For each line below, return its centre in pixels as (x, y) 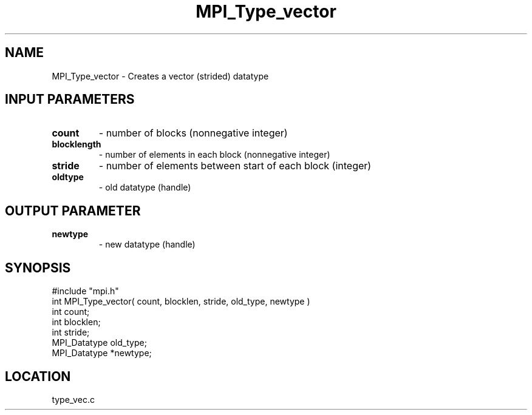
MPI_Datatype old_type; (99, 343)
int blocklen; (76, 322)
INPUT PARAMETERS (70, 100)
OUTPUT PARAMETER (73, 211)
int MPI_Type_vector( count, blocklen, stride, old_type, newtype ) (181, 302)
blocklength (77, 144)
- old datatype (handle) (145, 187)
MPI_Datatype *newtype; (102, 353)
